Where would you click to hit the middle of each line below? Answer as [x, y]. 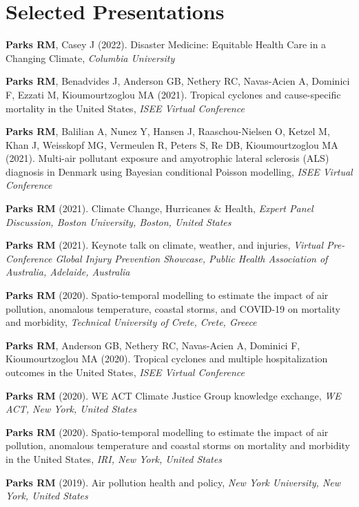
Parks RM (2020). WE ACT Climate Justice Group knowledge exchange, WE [173, 395]
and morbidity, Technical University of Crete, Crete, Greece [131, 322]
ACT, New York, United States [71, 409]
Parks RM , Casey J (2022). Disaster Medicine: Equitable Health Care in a [166, 44]
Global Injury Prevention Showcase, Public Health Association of [192, 258]
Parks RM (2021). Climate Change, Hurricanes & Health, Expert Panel [160, 208]
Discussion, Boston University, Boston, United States [119, 221]
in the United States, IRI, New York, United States [114, 458]
